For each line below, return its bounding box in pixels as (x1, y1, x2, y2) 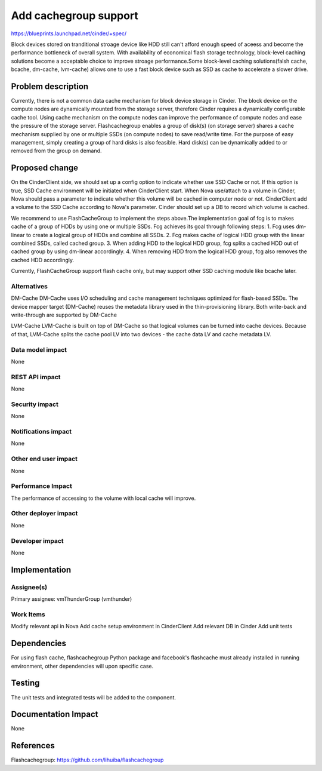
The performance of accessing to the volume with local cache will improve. (11, 494, 196, 502)
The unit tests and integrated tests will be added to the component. (11, 693, 176, 701)
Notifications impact (11, 428, 72, 436)
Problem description (11, 81, 89, 91)
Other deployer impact (11, 509, 78, 518)
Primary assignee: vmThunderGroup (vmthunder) (11, 595, 132, 603)
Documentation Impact (11, 709, 98, 720)
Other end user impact (11, 454, 78, 463)
